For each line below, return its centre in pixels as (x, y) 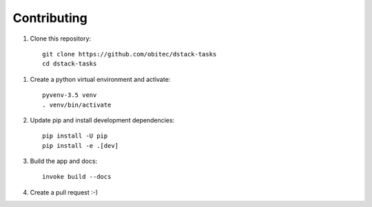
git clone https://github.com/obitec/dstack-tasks (130, 54)
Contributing (50, 18)
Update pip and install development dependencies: (102, 120)
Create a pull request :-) (64, 192)
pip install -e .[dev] (81, 145)
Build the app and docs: (64, 161)
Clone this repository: (61, 39)
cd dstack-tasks (70, 64)
